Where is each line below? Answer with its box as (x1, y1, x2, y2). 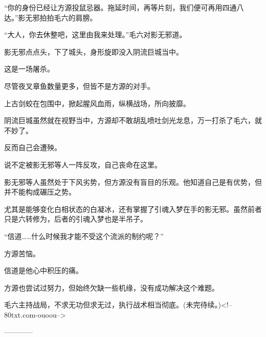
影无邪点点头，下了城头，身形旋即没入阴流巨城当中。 (4, 46, 183, 57)
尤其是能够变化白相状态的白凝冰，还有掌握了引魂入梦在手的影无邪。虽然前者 (4, 203, 262, 214)
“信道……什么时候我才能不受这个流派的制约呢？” (4, 230, 164, 241)
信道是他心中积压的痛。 (4, 265, 83, 276)
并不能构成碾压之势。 (4, 186, 76, 197)
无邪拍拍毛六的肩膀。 (25, 12, 97, 22)
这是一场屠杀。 (4, 63, 54, 74)
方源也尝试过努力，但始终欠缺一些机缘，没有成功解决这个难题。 (4, 282, 219, 293)
